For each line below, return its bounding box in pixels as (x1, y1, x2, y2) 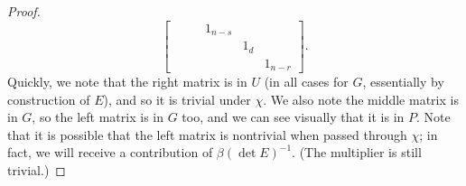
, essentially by (362, 72, 444, 91)
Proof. (7, 2, 41, 20)
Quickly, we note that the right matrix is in (7, 72, 247, 91)
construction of (7, 89, 90, 108)
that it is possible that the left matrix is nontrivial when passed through (7, 125, 407, 144)
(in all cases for (264, 72, 349, 91)
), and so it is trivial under (103, 89, 251, 108)
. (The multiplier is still (292, 143, 422, 162)
